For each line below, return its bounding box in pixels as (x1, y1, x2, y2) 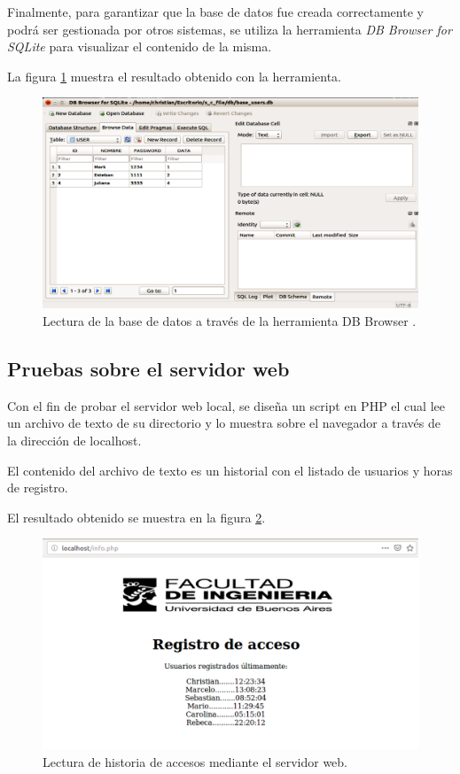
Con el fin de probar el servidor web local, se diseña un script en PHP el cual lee (7, 396, 445, 414)
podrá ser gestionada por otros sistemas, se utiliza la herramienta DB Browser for (7, 19, 452, 38)
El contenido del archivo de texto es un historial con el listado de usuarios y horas (7, 461, 453, 479)
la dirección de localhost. (7, 431, 142, 450)
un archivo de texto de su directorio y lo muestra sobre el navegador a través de (7, 414, 441, 432)
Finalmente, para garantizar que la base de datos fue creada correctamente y (7, 3, 424, 20)
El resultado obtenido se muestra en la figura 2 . (7, 507, 266, 526)
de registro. (7, 478, 68, 497)
